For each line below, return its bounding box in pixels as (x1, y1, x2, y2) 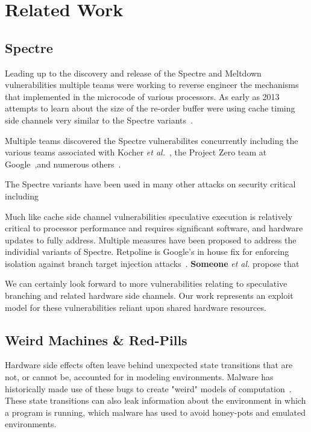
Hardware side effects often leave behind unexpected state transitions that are (5, 358, 293, 371)
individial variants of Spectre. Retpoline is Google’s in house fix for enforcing (5, 245, 289, 258)
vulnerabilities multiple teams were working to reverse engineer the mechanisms (5, 78, 299, 91)
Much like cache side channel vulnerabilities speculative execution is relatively (5, 210, 293, 222)
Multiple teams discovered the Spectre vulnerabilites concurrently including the (5, 134, 298, 146)
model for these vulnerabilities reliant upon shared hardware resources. (5, 301, 266, 313)
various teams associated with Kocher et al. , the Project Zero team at (5, 146, 267, 158)
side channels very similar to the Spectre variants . (5, 113, 193, 126)
